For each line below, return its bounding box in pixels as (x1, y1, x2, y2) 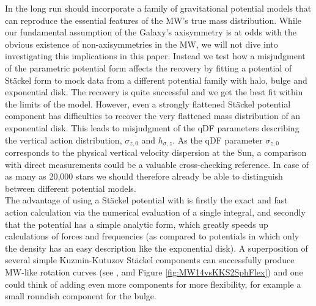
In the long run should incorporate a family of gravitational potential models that (5, 2, 312, 14)
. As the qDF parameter (172, 133, 263, 146)
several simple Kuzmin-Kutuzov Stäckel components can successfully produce (5, 253, 295, 266)
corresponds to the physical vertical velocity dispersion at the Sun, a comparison (5, 145, 307, 158)
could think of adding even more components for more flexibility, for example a (5, 277, 301, 290)
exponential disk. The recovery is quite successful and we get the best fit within (5, 86, 303, 98)
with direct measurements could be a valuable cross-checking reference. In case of (5, 158, 309, 170)
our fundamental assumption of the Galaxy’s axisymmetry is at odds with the (5, 26, 297, 38)
